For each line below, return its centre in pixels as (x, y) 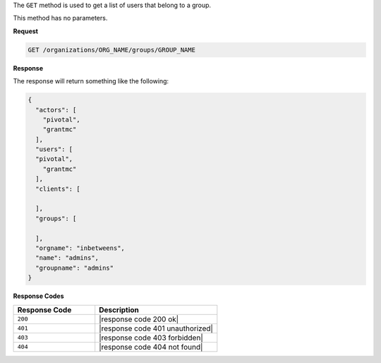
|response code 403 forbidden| (151, 338)
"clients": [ (58, 189)
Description (119, 309)
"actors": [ (56, 110)
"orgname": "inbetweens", (80, 248)
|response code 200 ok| (139, 319)
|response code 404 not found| (151, 347)
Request (26, 31)
